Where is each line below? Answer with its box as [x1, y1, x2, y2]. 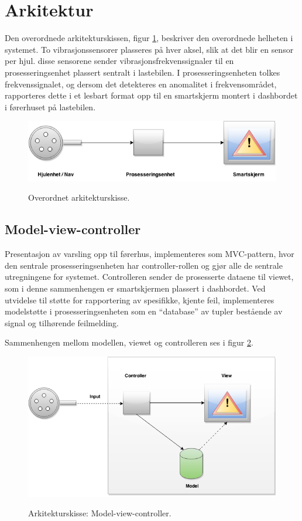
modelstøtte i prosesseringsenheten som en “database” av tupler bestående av [5, 305, 283, 317]
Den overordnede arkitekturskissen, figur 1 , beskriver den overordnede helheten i [5, 32, 293, 44]
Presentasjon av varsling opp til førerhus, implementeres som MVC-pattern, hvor [5, 248, 294, 260]
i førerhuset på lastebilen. [5, 100, 96, 113]
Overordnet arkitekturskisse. [28, 191, 130, 204]
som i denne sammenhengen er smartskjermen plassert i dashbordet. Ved [5, 282, 266, 295]
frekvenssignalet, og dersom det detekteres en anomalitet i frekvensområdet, [5, 77, 277, 90]
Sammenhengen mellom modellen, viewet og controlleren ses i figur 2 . [5, 336, 253, 349]
